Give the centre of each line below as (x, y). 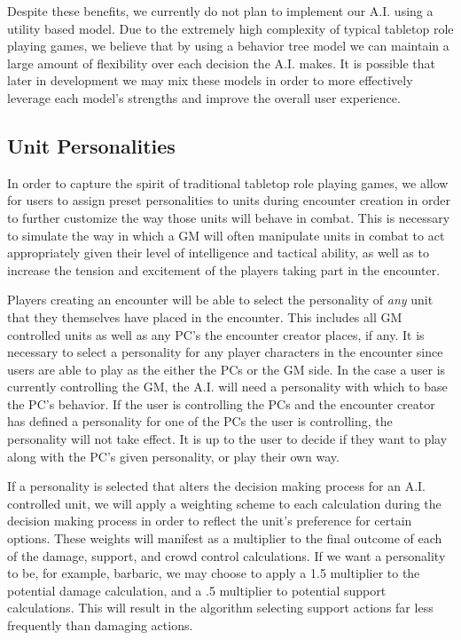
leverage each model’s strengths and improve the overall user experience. (204, 97)
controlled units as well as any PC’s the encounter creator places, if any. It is (216, 334)
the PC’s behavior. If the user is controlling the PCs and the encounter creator (221, 403)
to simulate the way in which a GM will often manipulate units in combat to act (226, 235)
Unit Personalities (91, 145)
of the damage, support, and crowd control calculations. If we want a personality (227, 555)
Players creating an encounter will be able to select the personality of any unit (220, 300)
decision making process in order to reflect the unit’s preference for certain (210, 521)
